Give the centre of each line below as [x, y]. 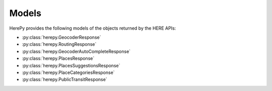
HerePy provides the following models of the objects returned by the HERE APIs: [93, 28]
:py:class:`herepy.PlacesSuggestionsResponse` [71, 65]
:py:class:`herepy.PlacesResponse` [58, 58]
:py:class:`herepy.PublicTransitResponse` [65, 79]
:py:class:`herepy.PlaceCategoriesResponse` [69, 72]
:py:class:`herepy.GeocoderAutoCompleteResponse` [76, 51]
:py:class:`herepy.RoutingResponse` [59, 44]
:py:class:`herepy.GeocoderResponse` [61, 37]
